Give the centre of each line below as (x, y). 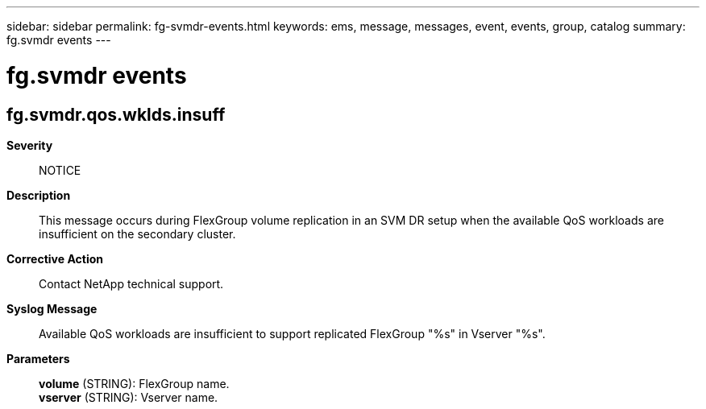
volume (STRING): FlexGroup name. (134, 383)
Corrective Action (55, 258)
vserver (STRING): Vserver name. (129, 397)
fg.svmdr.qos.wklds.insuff (116, 114)
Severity (30, 145)
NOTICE (60, 170)
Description (39, 195)
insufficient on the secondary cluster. (137, 233)
